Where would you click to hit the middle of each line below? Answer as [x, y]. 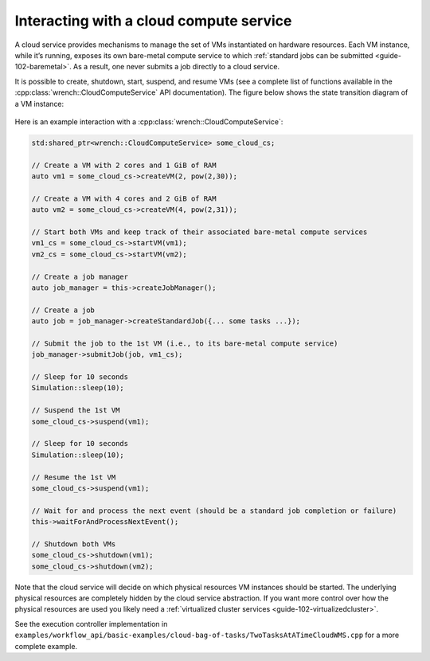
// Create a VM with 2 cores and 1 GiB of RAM [124, 165]
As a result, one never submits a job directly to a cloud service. [176, 67]
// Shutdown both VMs [74, 544]
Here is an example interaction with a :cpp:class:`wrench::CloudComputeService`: [149, 121]
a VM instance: [39, 104]
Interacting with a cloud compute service [153, 21]
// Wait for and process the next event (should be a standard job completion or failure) [214, 510]
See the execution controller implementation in [91, 624]
